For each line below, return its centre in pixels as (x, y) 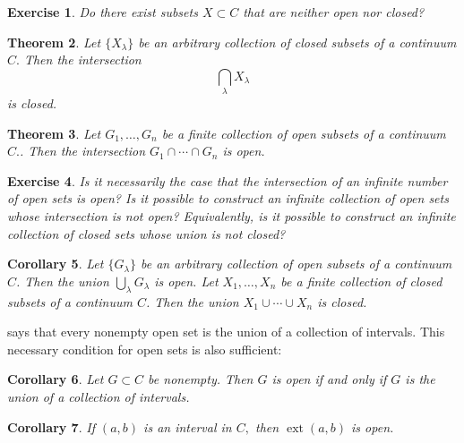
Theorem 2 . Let (54, 42)
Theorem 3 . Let (54, 133)
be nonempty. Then (201, 379)
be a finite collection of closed (361, 281)
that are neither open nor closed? (334, 12)
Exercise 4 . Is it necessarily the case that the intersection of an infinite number (228, 180)
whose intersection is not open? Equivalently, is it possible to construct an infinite (232, 216)
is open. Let (186, 281)
